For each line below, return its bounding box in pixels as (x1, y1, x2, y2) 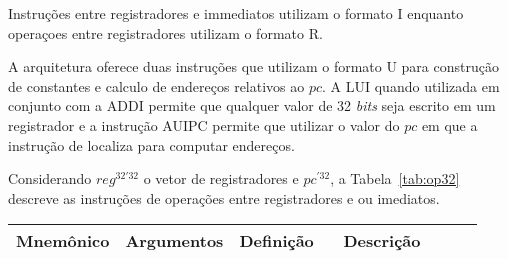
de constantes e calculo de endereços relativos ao (8, 75, 305, 96)
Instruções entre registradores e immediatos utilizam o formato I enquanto (8, 3, 464, 23)
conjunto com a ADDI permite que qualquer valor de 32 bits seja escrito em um (8, 95, 496, 116)
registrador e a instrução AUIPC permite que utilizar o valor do (8, 114, 400, 135)
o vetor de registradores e (143, 168, 299, 189)
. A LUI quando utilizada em (322, 75, 500, 96)
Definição (239, 229, 314, 253)
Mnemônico (16, 229, 110, 253)
